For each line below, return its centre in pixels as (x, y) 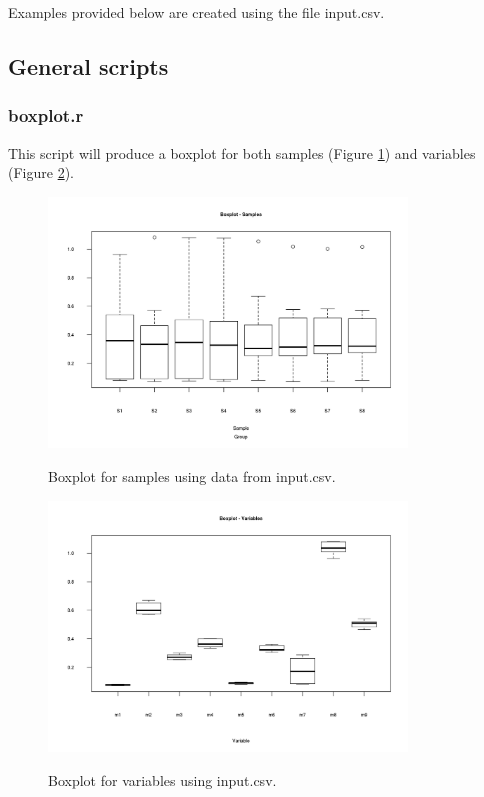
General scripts (88, 65)
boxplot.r (46, 115)
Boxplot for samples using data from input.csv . (192, 476)
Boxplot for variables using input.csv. (162, 779)
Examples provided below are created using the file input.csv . (196, 12)
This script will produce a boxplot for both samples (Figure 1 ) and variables (242, 152)
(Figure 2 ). (41, 172)
